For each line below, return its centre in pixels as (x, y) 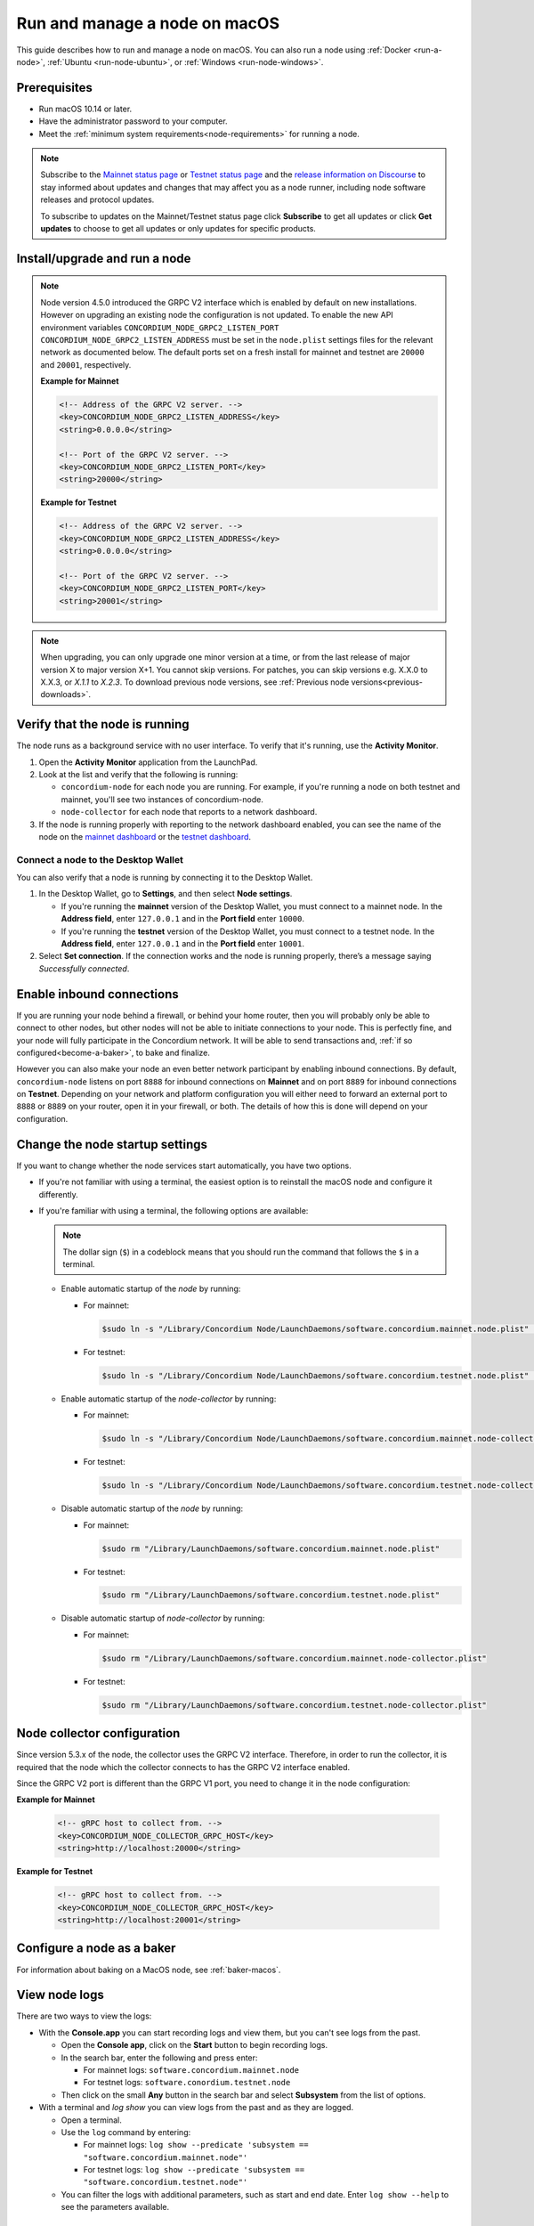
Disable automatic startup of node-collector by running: (163, 1618)
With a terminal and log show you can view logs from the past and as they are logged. (196, 2108)
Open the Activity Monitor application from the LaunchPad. (148, 762)
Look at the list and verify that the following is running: (138, 774)
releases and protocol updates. (97, 199)
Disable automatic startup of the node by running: (152, 1508)
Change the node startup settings (112, 1144)
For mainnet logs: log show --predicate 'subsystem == (196, 2145)
